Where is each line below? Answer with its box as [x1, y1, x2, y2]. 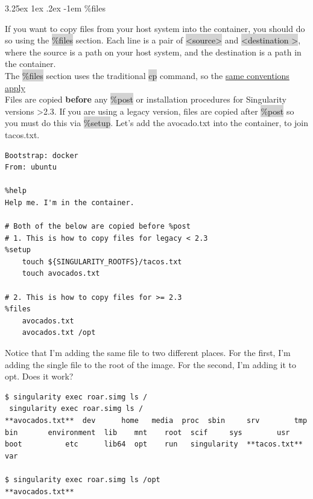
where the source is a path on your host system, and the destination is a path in [5, 45, 302, 58]
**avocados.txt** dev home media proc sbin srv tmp [5, 416, 308, 425]
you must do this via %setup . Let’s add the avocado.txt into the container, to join [5, 116, 309, 129]
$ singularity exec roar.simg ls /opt [5, 475, 160, 484]
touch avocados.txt [22, 269, 100, 278]
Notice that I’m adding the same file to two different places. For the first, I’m [5, 346, 291, 359]
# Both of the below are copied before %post [5, 222, 191, 231]
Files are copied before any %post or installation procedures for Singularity [5, 93, 286, 106]
